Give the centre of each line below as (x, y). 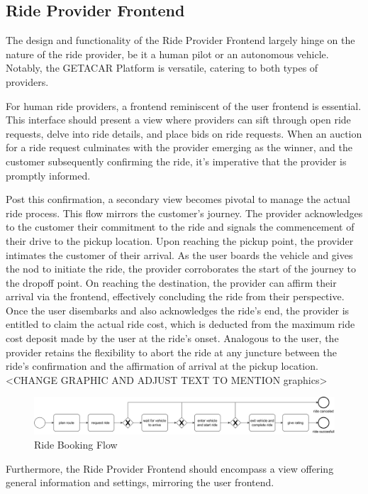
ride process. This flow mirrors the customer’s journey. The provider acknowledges (184, 213)
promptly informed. (48, 175)
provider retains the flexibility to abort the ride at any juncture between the (172, 352)
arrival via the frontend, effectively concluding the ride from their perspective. (175, 296)
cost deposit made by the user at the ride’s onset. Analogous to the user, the (172, 338)
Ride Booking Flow (76, 445)
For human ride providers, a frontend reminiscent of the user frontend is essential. (184, 105)
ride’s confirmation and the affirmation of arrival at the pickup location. (162, 366)
